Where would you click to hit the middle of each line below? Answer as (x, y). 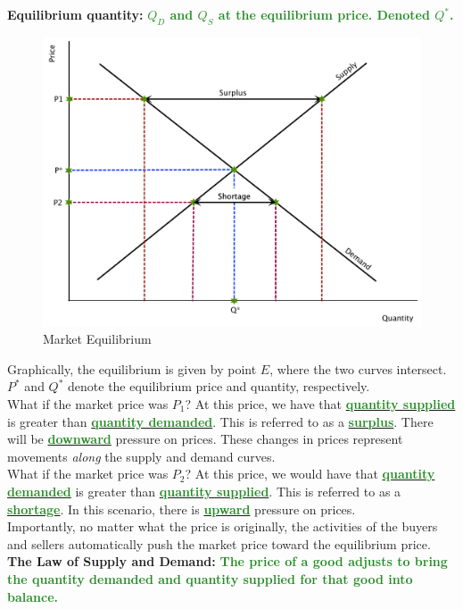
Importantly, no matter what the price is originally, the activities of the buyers (223, 526)
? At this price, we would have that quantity (310, 474)
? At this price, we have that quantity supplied (320, 403)
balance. (33, 596)
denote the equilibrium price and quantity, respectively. (219, 386)
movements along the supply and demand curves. (141, 456)
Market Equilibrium (97, 339)
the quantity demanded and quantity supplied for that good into (210, 578)
